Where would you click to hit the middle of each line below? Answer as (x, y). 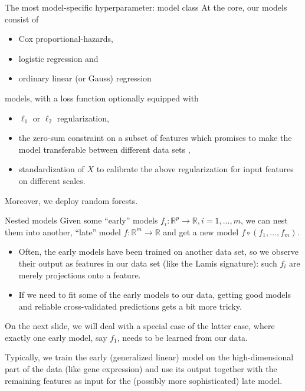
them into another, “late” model (63, 231)
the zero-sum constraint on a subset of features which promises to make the (155, 138)
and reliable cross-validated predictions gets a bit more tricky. (130, 306)
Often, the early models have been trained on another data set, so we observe (158, 252)
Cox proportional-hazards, (66, 39)
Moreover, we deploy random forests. (71, 200)
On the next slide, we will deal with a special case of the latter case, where (140, 326)
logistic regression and (58, 58)
